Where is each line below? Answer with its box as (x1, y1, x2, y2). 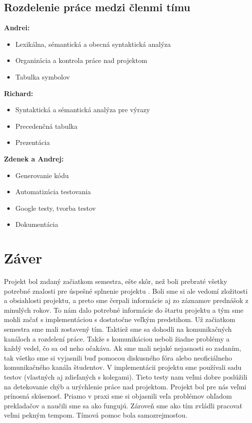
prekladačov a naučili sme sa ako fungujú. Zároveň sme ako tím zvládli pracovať (4, 400, 242, 410)
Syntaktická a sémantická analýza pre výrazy (15, 104, 150, 115)
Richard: (4, 88, 34, 98)
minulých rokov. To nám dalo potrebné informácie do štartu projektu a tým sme (4, 304, 244, 315)
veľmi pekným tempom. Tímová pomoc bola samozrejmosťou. (4, 410, 187, 420)
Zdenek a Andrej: (4, 153, 64, 163)
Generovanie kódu (15, 170, 69, 180)
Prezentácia (15, 137, 50, 147)
